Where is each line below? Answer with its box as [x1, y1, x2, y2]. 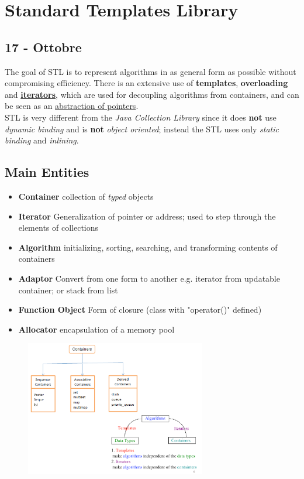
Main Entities [5, 163, 89, 181]
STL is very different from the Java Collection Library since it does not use [5, 111, 277, 123]
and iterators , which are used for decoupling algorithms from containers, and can [5, 88, 299, 100]
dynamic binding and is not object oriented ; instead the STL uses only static [5, 122, 279, 135]
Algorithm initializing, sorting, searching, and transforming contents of [18, 241, 278, 253]
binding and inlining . [5, 134, 79, 146]
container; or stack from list [18, 283, 118, 296]
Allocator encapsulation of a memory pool [18, 323, 175, 335]
